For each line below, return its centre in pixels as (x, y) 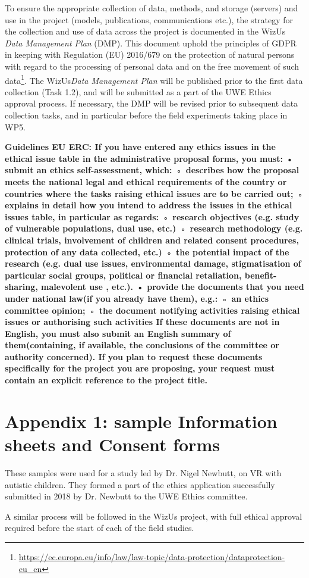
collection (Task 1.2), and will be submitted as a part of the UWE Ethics (138, 91)
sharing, (21, 287)
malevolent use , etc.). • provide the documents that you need (173, 287)
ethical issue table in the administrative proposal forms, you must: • (149, 158)
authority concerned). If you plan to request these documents (134, 356)
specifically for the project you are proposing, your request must (140, 368)
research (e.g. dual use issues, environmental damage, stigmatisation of (153, 263)
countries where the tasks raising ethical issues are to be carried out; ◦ (154, 193)
